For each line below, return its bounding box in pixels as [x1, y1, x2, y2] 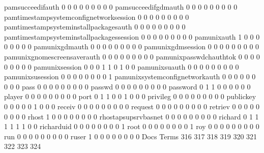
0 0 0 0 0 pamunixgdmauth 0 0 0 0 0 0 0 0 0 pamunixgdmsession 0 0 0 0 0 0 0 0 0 [4, 41, 259, 52]
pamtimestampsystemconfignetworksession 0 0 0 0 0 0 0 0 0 [4, 11, 189, 22]
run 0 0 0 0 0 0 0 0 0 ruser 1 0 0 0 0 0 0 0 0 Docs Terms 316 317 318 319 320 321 [4, 131, 257, 141]
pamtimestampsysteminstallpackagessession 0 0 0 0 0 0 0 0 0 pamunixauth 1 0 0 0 [4, 31, 260, 42]
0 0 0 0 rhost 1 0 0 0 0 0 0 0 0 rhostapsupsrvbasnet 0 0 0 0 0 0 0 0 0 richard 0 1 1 [4, 111, 259, 121]
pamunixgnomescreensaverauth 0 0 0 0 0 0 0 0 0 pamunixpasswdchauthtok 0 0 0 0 [4, 51, 260, 62]
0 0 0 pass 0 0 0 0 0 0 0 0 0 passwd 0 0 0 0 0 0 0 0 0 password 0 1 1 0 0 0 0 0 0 [4, 81, 251, 91]
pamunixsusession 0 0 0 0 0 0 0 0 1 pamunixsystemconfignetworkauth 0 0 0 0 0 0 [4, 71, 256, 82]
